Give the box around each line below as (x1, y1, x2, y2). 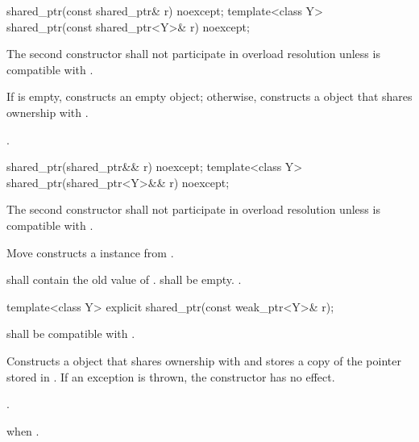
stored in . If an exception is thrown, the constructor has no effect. (6, 368, 335, 385)
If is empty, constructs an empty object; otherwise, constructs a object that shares (6, 88, 413, 105)
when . (6, 422, 39, 439)
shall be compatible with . (6, 325, 135, 342)
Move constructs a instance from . (6, 244, 174, 261)
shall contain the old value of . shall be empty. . (6, 271, 242, 288)
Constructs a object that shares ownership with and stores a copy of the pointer (6, 352, 401, 369)
